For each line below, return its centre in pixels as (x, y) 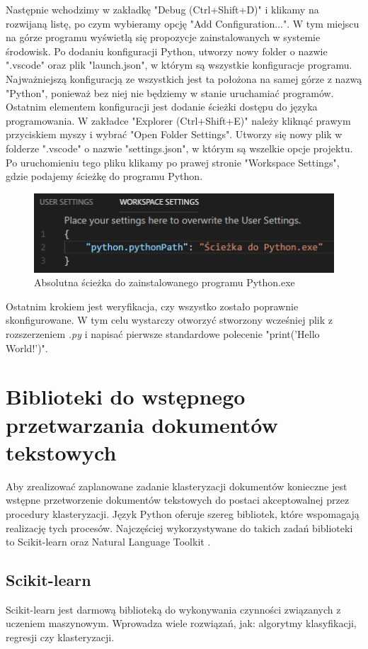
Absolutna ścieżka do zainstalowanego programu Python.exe (165, 282)
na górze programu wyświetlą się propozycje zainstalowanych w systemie (163, 37)
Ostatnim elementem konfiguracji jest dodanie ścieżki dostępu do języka (162, 107)
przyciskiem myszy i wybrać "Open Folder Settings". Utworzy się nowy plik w (174, 134)
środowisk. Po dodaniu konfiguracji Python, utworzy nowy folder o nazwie (167, 51)
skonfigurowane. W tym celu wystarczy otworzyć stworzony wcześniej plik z (169, 320)
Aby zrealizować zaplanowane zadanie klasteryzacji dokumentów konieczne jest (177, 486)
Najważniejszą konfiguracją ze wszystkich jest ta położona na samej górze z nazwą (184, 78)
